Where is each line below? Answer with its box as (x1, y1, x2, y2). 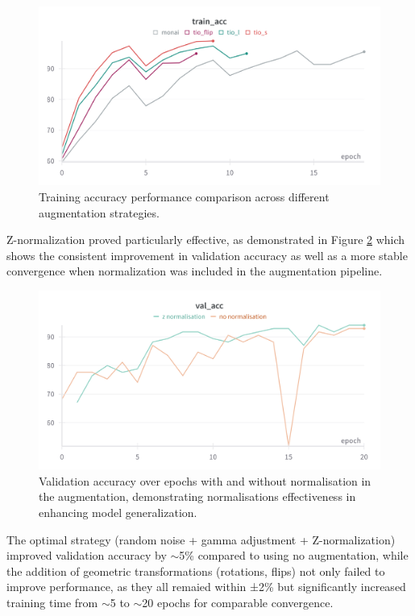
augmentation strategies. (39, 204, 160, 221)
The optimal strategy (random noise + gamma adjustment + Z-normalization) (6, 531, 396, 548)
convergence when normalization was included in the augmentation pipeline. (6, 263, 383, 279)
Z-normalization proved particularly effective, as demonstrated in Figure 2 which (6, 231, 405, 248)
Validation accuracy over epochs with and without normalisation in (39, 472, 371, 489)
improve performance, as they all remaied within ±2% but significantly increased (6, 578, 406, 595)
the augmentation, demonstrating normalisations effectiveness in (39, 488, 356, 505)
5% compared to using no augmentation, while (179, 547, 409, 564)
